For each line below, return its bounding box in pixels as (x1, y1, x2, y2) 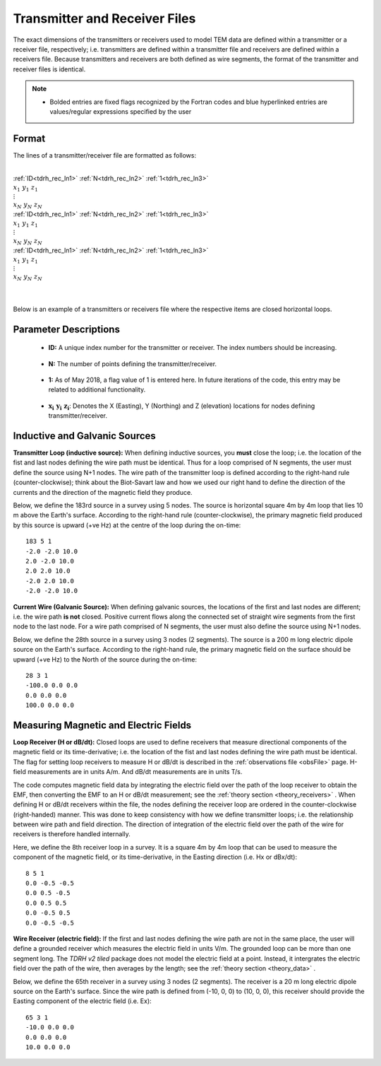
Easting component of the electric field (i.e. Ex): (13, 997, 152, 1005)
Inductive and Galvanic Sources (13, 430, 157, 442)
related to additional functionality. (48, 385, 146, 394)
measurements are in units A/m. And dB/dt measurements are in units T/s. (27, 768, 243, 776)
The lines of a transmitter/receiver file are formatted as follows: (13, 151, 197, 159)
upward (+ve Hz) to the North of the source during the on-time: (13, 655, 198, 664)
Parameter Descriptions (13, 323, 120, 335)
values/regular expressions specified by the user (49, 107, 192, 116)
